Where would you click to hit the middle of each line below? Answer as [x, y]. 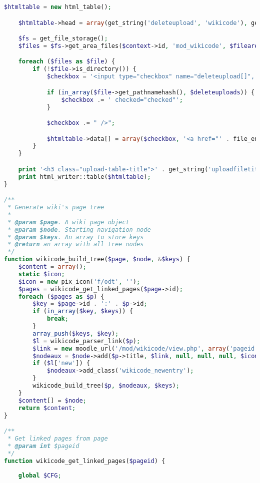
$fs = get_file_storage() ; [63, 39]
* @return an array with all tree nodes [76, 244]
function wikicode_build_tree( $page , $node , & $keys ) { [97, 259]
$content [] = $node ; [52, 400]
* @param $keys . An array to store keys [76, 237]
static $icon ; [41, 274]
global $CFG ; [40, 476]
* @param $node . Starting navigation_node [79, 230]
